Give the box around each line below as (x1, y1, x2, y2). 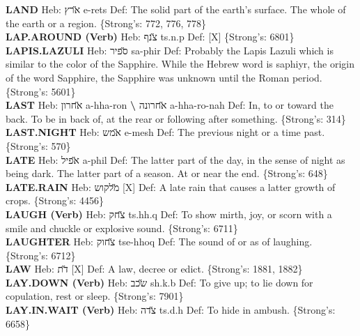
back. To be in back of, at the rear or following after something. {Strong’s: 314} (6, 111, 346, 125)
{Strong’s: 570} (6, 138, 71, 153)
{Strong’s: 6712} (6, 247, 76, 262)
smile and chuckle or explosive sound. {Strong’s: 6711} (6, 220, 238, 235)
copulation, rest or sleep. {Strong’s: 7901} (6, 289, 184, 303)
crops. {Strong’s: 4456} (6, 193, 104, 208)
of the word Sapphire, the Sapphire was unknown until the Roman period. (6, 70, 322, 84)
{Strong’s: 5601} (6, 84, 76, 98)
